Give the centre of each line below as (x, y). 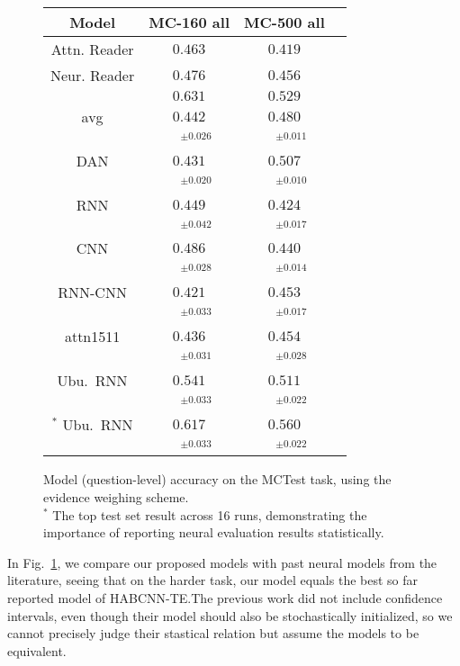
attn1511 (92, 336)
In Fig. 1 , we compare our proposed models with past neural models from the (222, 562)
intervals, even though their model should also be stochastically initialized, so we (230, 615)
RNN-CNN (92, 292)
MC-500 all (284, 22)
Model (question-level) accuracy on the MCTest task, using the (217, 479)
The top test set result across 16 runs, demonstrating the (210, 514)
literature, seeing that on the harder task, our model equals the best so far (213, 580)
